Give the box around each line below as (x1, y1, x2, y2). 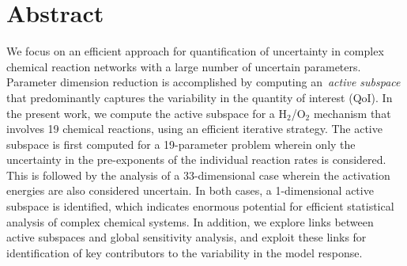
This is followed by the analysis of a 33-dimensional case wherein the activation (6, 166, 390, 183)
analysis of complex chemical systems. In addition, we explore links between (6, 213, 374, 230)
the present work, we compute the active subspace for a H (6, 104, 287, 121)
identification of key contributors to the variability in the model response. (6, 244, 363, 260)
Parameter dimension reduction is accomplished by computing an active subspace (6, 74, 401, 90)
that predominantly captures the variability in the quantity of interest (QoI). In (6, 89, 393, 105)
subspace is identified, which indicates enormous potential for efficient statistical (6, 198, 394, 215)
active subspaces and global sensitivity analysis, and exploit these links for (6, 229, 367, 245)
